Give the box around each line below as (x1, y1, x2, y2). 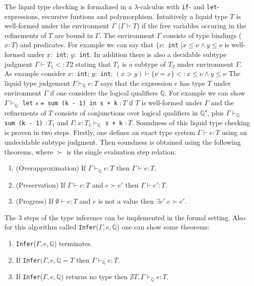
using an (222, 127, 247, 137)
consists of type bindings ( (163, 30, 242, 40)
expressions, (4, 11, 40, 21)
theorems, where (4, 146, 53, 156)
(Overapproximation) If (16, 163, 86, 173)
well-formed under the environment (4, 20, 110, 31)
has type (179, 78, 205, 88)
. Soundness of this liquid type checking (132, 117, 250, 127)
